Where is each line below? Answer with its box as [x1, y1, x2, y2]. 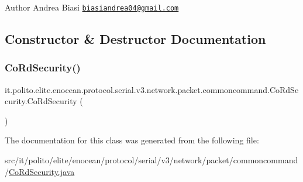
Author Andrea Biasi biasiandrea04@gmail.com [5, 1, 179, 13]
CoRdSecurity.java [9, 165, 75, 177]
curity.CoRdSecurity [5, 95, 77, 107]
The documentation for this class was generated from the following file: [5, 134, 259, 146]
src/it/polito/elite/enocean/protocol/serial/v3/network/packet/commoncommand [5, 154, 298, 166]
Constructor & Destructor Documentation [5, 30, 266, 48]
